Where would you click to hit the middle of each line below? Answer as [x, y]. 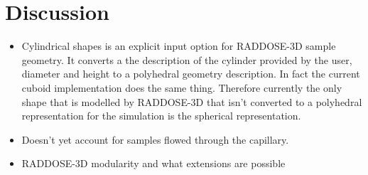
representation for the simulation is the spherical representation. [161, 116]
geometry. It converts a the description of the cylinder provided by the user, [187, 59]
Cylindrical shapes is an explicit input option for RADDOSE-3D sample [179, 46]
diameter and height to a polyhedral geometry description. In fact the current [191, 74]
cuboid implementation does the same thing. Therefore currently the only [182, 87]
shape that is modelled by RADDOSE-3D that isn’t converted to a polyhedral [192, 101]
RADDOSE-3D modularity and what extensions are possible [153, 163]
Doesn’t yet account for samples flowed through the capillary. [155, 139]
